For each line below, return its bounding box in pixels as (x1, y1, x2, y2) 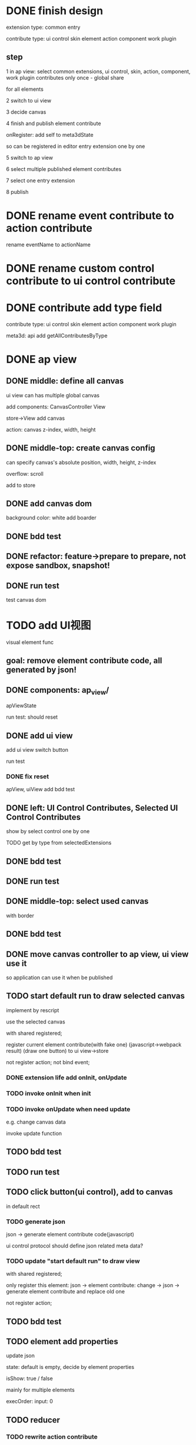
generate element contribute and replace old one (6, 1288, 125, 1295)
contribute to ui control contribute (6, 274, 175, 287)
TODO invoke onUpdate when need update (6, 1105, 131, 1113)
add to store (6, 482, 36, 489)
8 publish (6, 188, 29, 195)
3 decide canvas (6, 108, 46, 116)
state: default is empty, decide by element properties (6, 1364, 134, 1371)
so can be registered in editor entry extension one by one (6, 143, 145, 150)
